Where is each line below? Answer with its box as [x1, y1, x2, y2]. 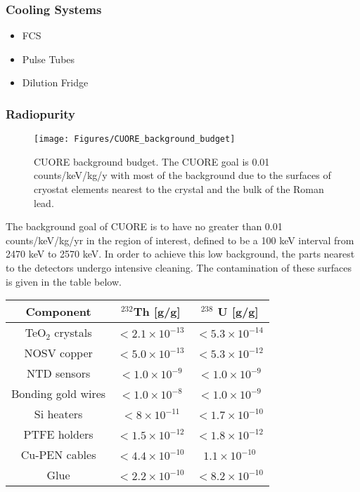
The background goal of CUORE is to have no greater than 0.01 [6, 219, 283, 234]
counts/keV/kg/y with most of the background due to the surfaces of [34, 168, 331, 182]
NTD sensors [26, 365, 91, 382]
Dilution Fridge [22, 75, 89, 90]
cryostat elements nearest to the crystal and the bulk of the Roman [34, 182, 324, 197]
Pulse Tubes [22, 51, 75, 66]
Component [25, 303, 91, 320]
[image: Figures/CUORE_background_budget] [34, 134, 236, 145]
